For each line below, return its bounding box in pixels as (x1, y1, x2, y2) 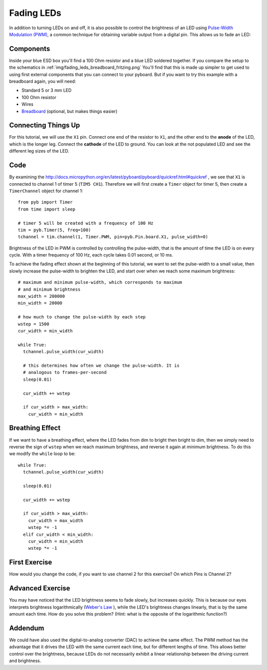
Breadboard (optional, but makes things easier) (21, 108, 118, 114)
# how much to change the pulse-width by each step (18, 314, 146, 320)
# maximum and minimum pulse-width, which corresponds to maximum (18, 280, 182, 285)
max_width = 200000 (18, 294, 65, 299)
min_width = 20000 (18, 300, 63, 306)
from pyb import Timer (18, 200, 73, 205)
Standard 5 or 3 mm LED (21, 87, 72, 94)
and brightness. (9, 658, 42, 664)
